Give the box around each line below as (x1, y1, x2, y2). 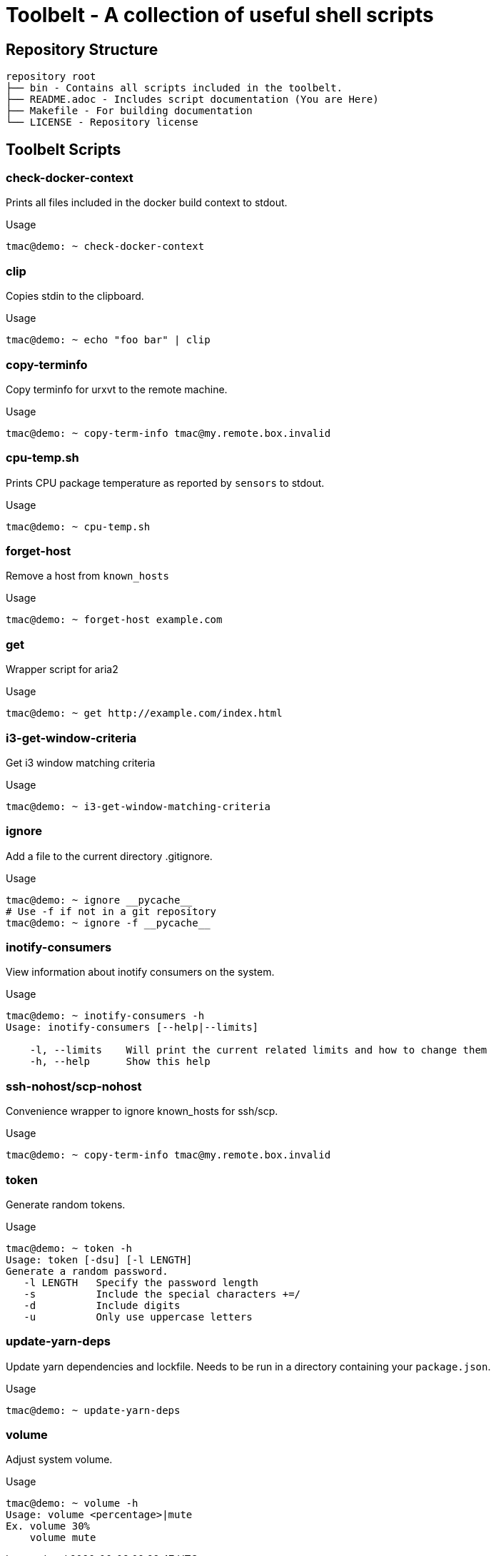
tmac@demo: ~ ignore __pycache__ (6, 894, 193, 906)
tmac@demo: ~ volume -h (6, 1497, 138, 1510)
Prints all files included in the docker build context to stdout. (6, 196, 288, 209)
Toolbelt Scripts (6, 140, 121, 158)
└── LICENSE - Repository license (6, 116, 198, 128)
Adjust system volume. (6, 1453, 113, 1466)
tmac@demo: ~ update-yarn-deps (6, 1404, 181, 1416)
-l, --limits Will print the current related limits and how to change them (29, 1044, 487, 1056)
